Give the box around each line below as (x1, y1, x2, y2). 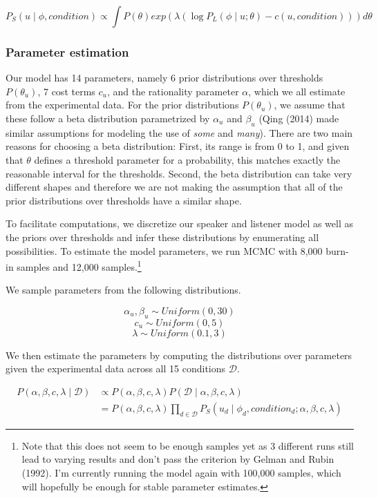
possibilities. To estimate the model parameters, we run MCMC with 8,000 (6, 243, 323, 258)
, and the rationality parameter (106, 84, 239, 98)
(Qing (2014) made (258, 111, 339, 125)
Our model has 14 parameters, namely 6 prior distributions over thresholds (6, 70, 323, 85)
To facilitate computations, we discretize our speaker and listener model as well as (6, 216, 354, 231)
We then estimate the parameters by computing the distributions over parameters (6, 347, 352, 362)
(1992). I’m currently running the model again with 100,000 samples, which (21, 466, 341, 480)
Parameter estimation (6, 43, 129, 60)
